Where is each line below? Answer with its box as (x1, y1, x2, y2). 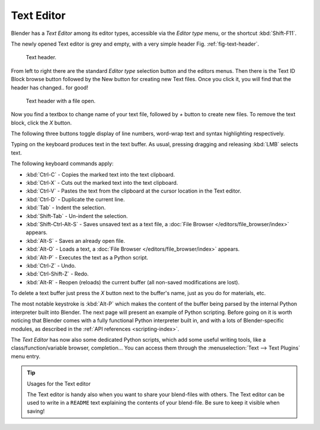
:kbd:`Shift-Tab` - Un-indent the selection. (25, 212, 128, 219)
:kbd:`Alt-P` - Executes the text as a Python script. (25, 253, 148, 261)
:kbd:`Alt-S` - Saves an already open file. (25, 237, 126, 244)
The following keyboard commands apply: (11, 160, 114, 167)
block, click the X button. (11, 119, 72, 126)
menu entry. (11, 352, 41, 360)
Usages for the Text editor (27, 380, 91, 387)
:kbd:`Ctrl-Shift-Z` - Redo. (25, 270, 89, 278)
